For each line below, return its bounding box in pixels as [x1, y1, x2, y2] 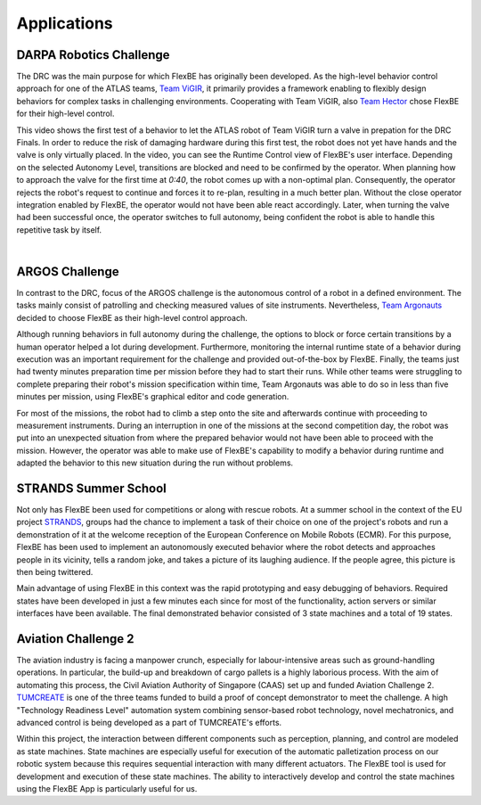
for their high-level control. [16, 108, 115, 119]
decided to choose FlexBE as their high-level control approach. [16, 312, 249, 323]
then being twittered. [16, 566, 94, 577]
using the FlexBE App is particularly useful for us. [16, 783, 198, 793]
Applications [16, 13, 113, 33]
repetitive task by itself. [16, 224, 102, 235]
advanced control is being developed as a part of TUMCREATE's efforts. [16, 718, 282, 728]
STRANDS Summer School [16, 481, 167, 496]
